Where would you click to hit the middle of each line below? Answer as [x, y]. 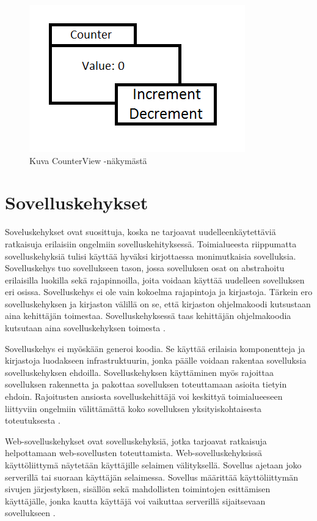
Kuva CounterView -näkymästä [88, 160]
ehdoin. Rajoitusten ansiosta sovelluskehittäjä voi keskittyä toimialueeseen [144, 396]
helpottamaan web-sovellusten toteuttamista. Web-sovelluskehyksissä [133, 453]
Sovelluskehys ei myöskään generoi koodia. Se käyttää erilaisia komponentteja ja [155, 348]
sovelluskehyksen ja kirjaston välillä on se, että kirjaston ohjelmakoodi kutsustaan [158, 303]
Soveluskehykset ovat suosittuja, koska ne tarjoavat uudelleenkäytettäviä [140, 232]
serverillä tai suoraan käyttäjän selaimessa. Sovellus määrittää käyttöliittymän [152, 477]
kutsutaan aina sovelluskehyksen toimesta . [85, 328]
